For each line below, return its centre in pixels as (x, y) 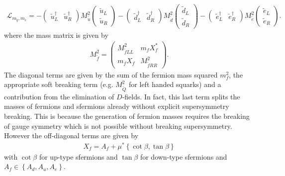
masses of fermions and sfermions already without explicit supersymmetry (117, 106)
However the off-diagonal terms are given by (71, 135)
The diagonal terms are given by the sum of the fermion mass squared (111, 74)
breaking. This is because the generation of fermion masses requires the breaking (127, 116)
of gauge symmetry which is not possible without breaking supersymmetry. (118, 126)
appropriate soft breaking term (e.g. (59, 84)
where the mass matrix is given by (56, 35)
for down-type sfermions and (184, 156)
